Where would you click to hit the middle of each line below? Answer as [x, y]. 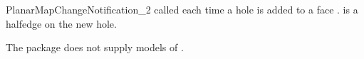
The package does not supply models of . [95, 47]
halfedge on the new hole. [61, 23]
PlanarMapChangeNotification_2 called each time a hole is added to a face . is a [182, 9]
